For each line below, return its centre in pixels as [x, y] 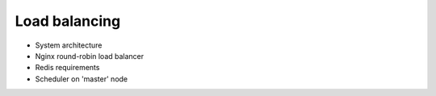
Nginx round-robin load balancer [90, 56]
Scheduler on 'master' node [82, 79]
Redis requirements [67, 68]
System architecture [69, 45]
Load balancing [68, 21]
